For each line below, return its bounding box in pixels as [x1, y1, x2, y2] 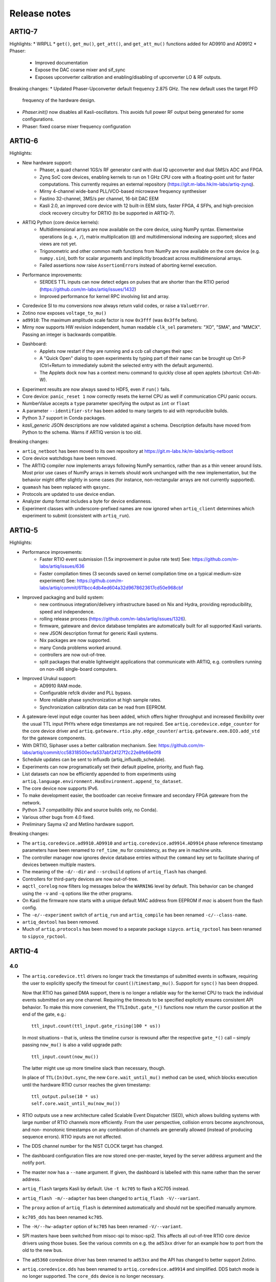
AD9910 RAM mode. [39, 683, 82, 689]
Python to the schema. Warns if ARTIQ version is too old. [22, 429, 142, 435]
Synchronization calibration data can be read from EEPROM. [39, 704, 167, 710]
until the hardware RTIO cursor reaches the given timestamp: [22, 1081, 151, 1088]
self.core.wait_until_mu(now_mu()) [31, 1100, 121, 1107]
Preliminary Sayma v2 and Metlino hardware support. [22, 821, 134, 827]
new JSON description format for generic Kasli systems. [39, 630, 158, 636]
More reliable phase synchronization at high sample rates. [39, 697, 162, 703]
